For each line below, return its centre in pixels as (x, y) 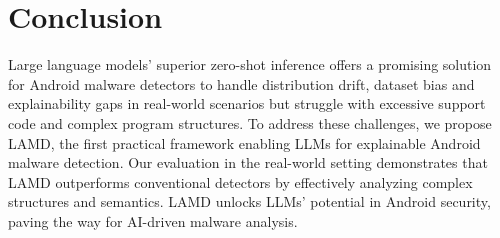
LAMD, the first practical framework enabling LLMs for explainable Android (244, 142)
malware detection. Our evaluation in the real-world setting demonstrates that (248, 162)
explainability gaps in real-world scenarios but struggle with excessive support (247, 103)
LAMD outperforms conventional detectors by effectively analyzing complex (240, 181)
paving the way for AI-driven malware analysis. (153, 220)
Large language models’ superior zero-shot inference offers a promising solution (250, 64)
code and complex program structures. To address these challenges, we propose (250, 122)
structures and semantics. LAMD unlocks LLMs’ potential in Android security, (249, 201)
